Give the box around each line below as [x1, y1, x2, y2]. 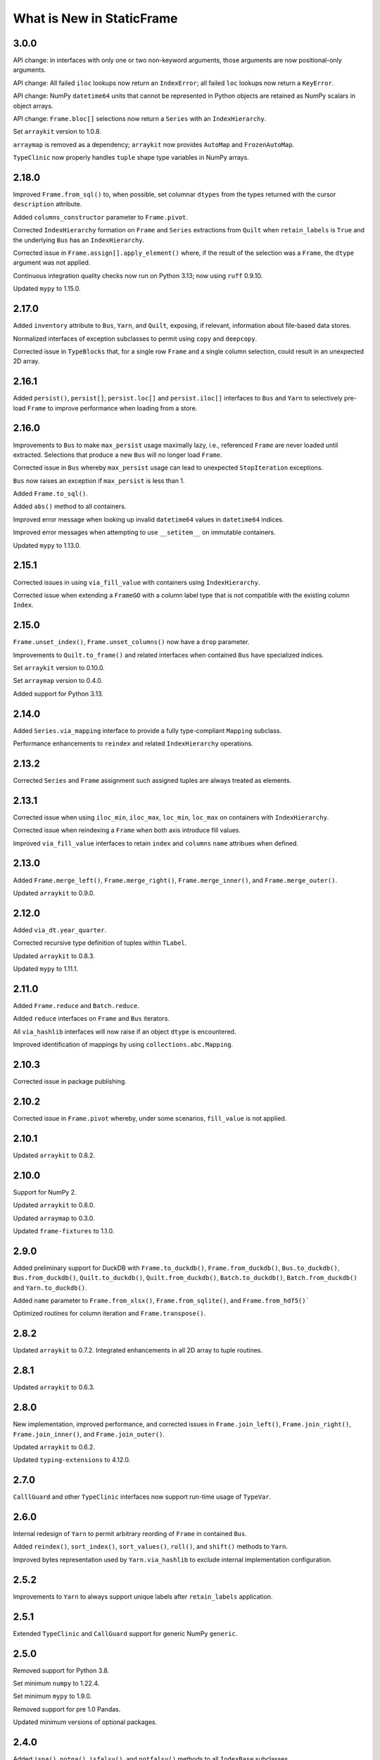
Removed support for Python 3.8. [13, 1666, 110, 1675]
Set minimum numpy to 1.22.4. [13, 1679, 100, 1687]
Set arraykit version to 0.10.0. [13, 664, 105, 672]
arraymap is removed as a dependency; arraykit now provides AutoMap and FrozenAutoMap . [13, 140, 295, 149]
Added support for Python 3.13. [13, 689, 103, 698]
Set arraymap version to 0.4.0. [13, 677, 103, 685]
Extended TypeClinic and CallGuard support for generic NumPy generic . [13, 1629, 238, 1638]
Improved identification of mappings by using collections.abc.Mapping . [13, 1041, 234, 1049]
